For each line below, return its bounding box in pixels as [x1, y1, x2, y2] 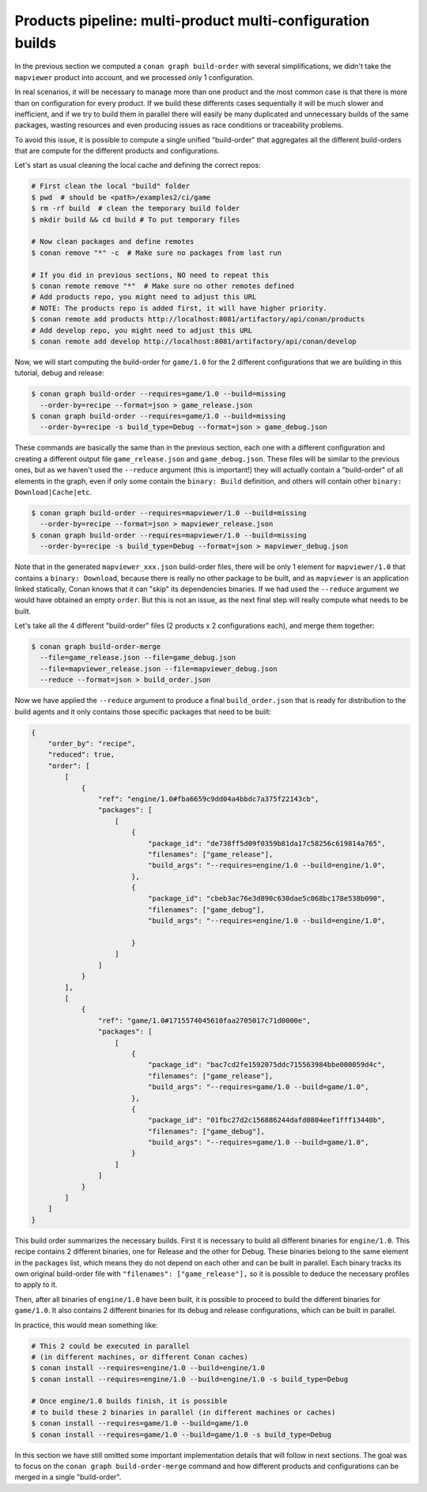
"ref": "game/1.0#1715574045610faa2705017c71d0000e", [97, 1016, 312, 1025]
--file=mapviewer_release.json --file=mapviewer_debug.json [40, 664, 278, 673]
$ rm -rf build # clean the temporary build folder [31, 204, 240, 213]
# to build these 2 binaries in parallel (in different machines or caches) [31, 1407, 336, 1417]
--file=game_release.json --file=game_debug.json [40, 653, 236, 662]
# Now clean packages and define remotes [31, 237, 195, 246]
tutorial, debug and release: [14, 368, 104, 378]
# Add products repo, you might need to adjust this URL [31, 293, 257, 302]
